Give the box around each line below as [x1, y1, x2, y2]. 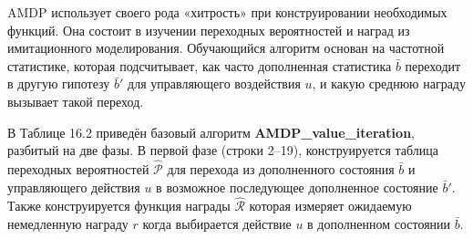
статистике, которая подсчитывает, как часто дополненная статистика [7, 56, 392, 75]
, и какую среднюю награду [312, 74, 466, 93]
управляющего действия [7, 177, 140, 196]
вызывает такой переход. [7, 91, 144, 110]
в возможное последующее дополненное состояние [156, 177, 438, 196]
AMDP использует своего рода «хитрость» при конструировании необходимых [7, 3, 447, 21]
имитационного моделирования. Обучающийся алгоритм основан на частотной [7, 38, 445, 57]
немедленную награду [7, 213, 129, 233]
